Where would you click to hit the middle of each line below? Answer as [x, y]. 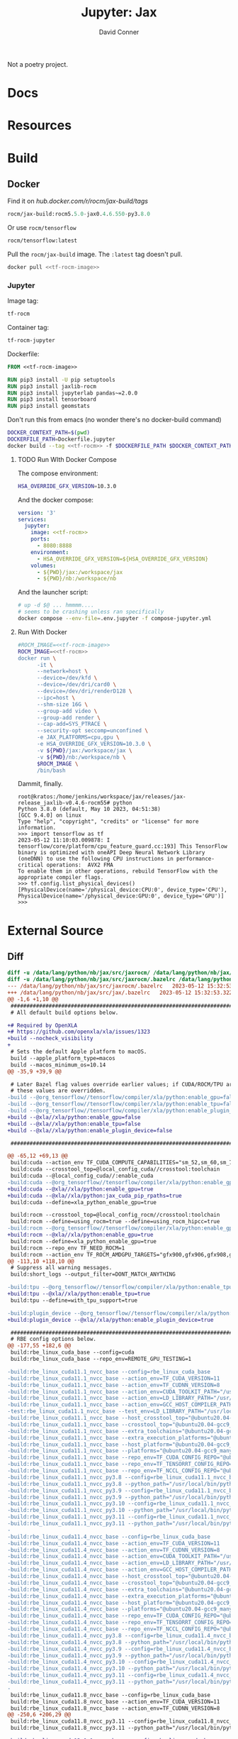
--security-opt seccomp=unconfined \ [92, 731]
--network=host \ [62, 671]
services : [32, 519]
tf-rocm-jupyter [31, 341]
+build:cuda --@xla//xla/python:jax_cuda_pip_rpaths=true [95, 1196]
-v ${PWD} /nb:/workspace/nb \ [81, 757]
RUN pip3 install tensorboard [52, 399]
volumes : [44, 565]
